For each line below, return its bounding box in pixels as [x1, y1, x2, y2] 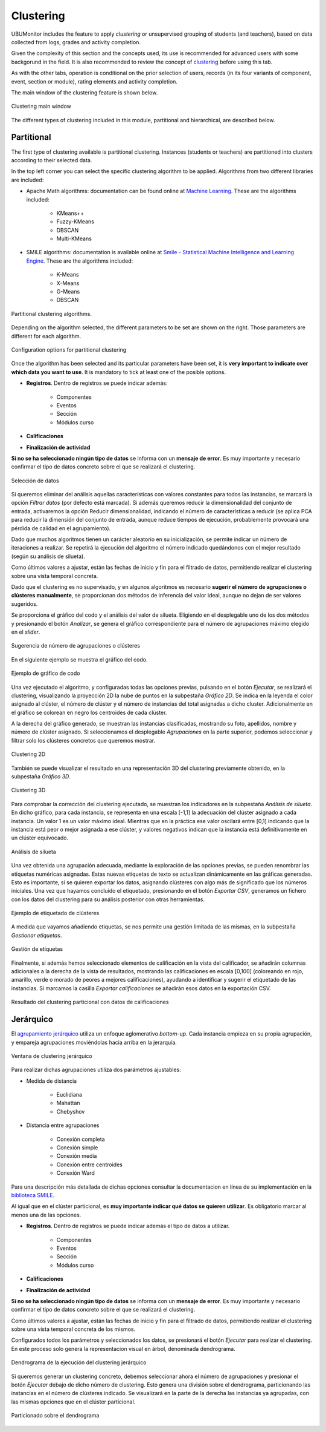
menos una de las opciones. [11, 1211, 81, 1218]
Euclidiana [56, 1091, 83, 1099]
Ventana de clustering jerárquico [11, 1052, 93, 1059]
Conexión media [56, 1152, 97, 1160]
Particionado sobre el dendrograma [11, 1412, 100, 1419]
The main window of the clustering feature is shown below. [11, 88, 158, 96]
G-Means [56, 288, 80, 295]
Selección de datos [11, 477, 60, 484]
